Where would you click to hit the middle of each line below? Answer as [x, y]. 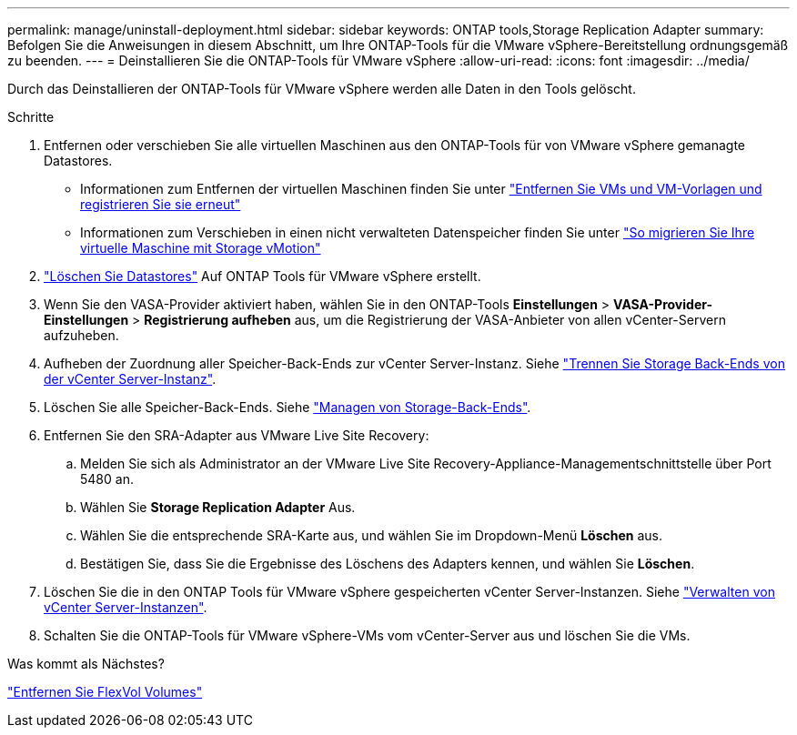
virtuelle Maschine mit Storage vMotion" [201, 248]
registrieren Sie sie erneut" [161, 204]
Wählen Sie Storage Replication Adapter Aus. [218, 507]
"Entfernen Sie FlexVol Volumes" [105, 692]
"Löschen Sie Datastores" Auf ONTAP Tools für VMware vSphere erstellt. [262, 276]
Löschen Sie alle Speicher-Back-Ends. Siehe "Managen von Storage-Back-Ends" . [288, 407]
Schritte [31, 117]
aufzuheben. [81, 335]
